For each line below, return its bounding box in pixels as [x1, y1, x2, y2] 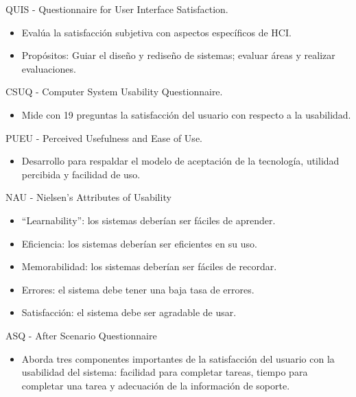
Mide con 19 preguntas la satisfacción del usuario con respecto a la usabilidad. [21, 107, 351, 121]
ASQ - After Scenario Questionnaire [5, 328, 157, 342]
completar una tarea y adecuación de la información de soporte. [21, 378, 290, 392]
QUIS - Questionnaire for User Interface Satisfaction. [5, 2, 228, 16]
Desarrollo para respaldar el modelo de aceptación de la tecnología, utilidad [21, 154, 340, 168]
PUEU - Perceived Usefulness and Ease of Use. [5, 130, 202, 145]
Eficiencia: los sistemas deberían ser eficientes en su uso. [21, 236, 257, 250]
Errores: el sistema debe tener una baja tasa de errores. [21, 282, 254, 296]
